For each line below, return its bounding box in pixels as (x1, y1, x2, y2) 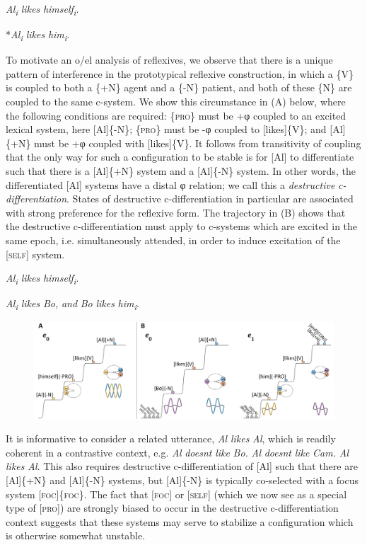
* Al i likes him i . (6, 27, 70, 43)
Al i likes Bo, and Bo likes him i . (6, 296, 140, 313)
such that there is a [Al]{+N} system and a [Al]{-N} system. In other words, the (6, 163, 356, 178)
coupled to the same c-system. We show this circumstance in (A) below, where (6, 94, 346, 109)
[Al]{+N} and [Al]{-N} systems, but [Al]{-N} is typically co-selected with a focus (6, 473, 359, 487)
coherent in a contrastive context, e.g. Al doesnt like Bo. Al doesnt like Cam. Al (6, 444, 349, 459)
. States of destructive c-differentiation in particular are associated (66, 191, 354, 206)
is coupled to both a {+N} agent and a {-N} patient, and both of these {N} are (6, 80, 352, 95)
